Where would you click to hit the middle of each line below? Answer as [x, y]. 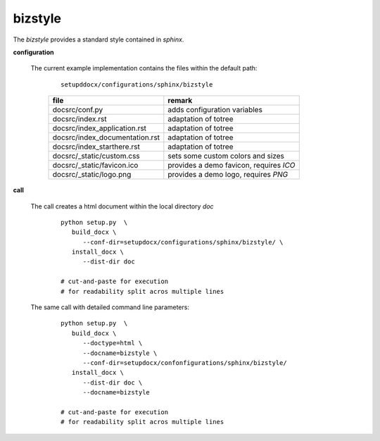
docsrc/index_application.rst [100, 128]
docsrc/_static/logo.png [92, 175]
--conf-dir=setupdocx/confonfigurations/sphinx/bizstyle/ [185, 362]
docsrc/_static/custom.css [96, 156]
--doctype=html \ [113, 343]
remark [180, 101]
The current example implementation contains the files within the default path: [144, 68]
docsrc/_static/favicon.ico [95, 166]
